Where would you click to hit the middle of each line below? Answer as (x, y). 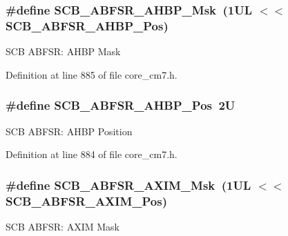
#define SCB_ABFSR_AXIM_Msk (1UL (128, 185)
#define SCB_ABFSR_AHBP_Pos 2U (121, 105)
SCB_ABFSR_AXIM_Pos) (87, 200)
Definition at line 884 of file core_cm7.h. (92, 154)
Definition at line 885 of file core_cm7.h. (92, 74)
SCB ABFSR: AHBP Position (69, 131)
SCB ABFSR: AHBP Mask (63, 51)
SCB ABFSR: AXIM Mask (63, 226)
